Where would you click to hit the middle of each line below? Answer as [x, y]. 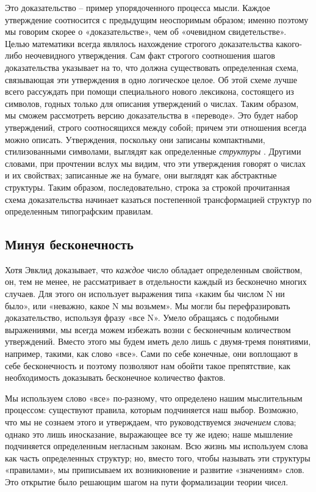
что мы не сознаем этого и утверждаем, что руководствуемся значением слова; [151, 422]
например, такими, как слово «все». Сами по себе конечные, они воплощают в [152, 354]
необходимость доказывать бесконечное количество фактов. [115, 377]
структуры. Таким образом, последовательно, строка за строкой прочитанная [148, 187]
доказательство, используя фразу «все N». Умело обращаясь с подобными [142, 318]
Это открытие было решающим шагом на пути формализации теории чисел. [147, 481]
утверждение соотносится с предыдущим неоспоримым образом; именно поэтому [157, 19]
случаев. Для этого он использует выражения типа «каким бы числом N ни [145, 294]
